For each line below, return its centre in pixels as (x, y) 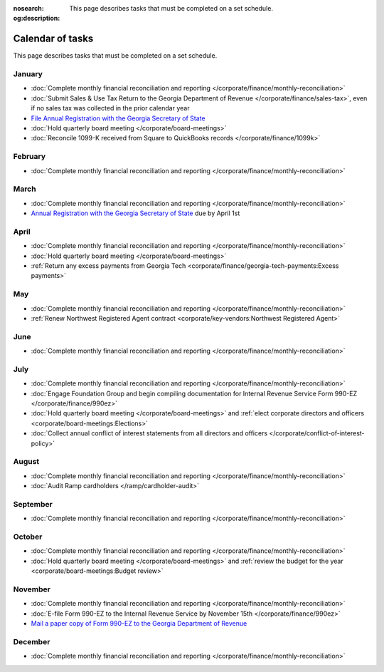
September (33, 504)
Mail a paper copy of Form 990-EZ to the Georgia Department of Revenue (139, 624)
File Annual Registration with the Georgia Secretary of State (118, 118)
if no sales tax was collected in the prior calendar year (110, 108)
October (28, 537)
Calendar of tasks (53, 39)
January (28, 74)
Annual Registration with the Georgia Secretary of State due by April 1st (135, 213)
